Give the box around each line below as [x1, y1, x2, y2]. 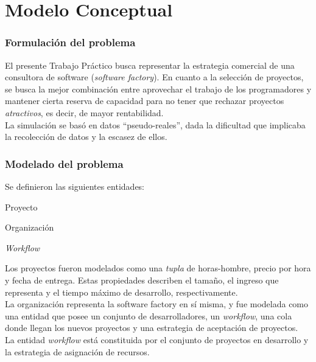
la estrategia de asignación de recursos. [5, 345, 150, 358]
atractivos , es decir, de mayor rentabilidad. [5, 106, 164, 119]
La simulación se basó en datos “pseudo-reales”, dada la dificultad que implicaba [5, 118, 306, 131]
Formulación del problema [5, 35, 136, 50]
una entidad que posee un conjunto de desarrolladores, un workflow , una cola [5, 309, 292, 322]
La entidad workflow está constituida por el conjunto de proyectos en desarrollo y [5, 333, 309, 346]
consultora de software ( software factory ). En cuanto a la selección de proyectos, [5, 71, 304, 83]
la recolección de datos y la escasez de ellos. [5, 130, 167, 143]
